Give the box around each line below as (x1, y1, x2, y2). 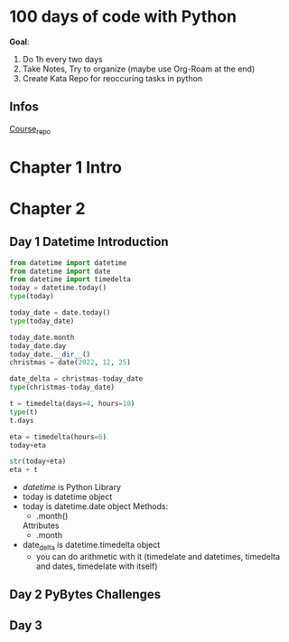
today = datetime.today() (9, 283, 107, 293)
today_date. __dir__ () (9, 350, 91, 359)
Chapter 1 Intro (9, 156, 122, 177)
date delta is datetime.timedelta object (22, 540, 161, 552)
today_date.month (9, 333, 75, 342)
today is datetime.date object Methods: (22, 501, 169, 512)
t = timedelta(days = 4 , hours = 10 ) (9, 400, 135, 409)
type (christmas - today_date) (9, 382, 116, 392)
